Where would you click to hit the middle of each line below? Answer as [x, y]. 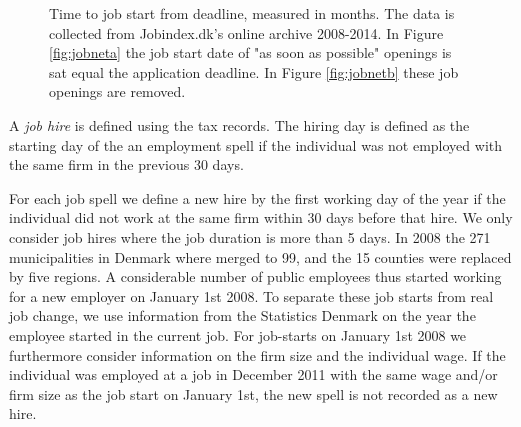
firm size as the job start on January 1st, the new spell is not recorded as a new [253, 393]
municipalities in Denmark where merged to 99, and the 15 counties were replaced [260, 256]
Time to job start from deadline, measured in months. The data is [252, 13]
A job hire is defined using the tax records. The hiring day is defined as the [239, 124]
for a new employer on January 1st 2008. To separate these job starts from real [251, 295]
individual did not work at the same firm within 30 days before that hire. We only [261, 217]
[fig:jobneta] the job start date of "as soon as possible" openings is [250, 52]
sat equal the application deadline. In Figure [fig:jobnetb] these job [254, 71]
